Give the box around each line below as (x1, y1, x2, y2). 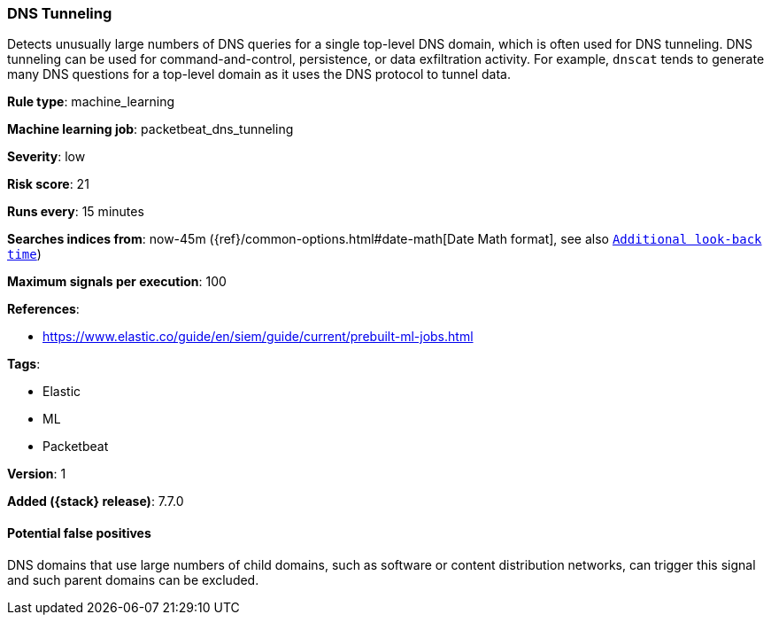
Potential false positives (7, 525, 151, 540)
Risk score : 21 (7, 176, 89, 192)
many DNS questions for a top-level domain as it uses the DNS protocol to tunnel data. (7, 66, 512, 82)
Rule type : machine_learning (7, 94, 175, 110)
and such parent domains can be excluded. (7, 571, 259, 587)
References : (7, 301, 80, 317)
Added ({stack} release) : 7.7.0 (7, 494, 184, 509)
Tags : (7, 356, 41, 372)
